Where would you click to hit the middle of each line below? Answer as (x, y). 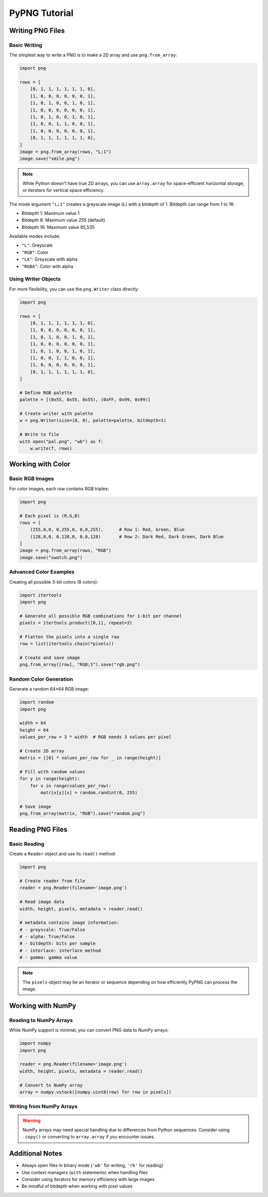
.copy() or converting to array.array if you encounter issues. (89, 1137)
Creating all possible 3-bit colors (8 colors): (54, 582)
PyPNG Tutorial (41, 13)
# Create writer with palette (56, 414)
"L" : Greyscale (37, 245)
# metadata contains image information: (69, 923)
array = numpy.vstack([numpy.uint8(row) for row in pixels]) (96, 1092)
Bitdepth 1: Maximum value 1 (51, 213)
